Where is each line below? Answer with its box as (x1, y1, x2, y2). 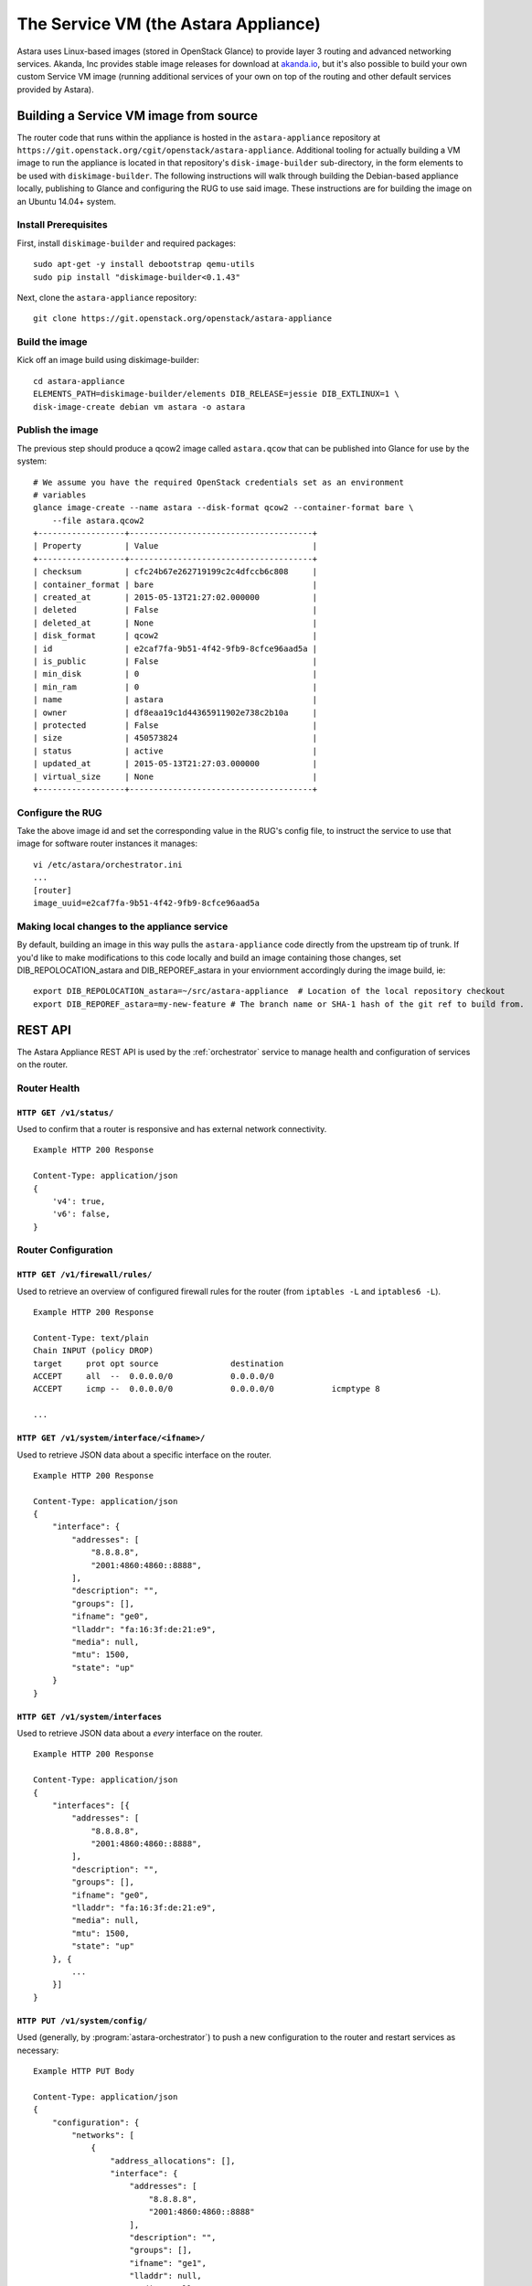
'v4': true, (51, 1196, 106, 1206)
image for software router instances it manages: (16, 838, 198, 849)
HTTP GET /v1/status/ (16, 1107, 114, 1117)
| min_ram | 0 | (33, 681, 318, 692)
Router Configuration (16, 1244, 113, 1256)
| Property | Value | (33, 540, 318, 551)
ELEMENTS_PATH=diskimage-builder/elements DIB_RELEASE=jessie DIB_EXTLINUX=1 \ (33, 389, 399, 400)
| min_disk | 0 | (33, 668, 318, 679)
